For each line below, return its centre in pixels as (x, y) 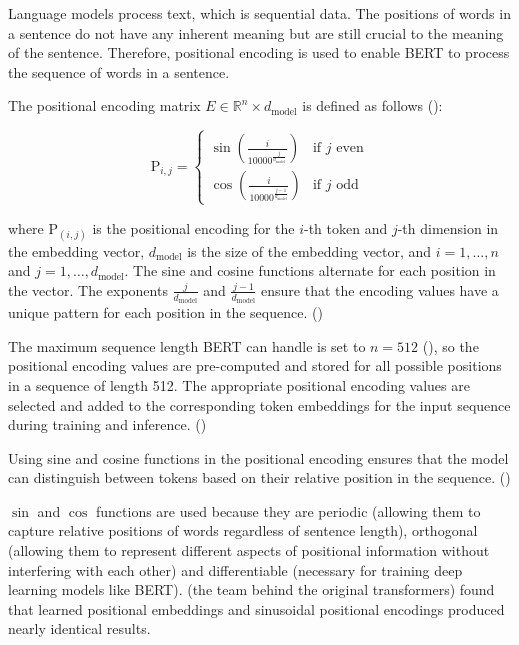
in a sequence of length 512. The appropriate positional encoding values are (239, 384)
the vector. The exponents (88, 289)
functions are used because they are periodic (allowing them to (288, 510)
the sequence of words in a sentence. (119, 71)
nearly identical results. (79, 628)
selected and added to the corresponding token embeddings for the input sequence (259, 404)
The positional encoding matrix (104, 105)
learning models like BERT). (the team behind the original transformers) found (251, 589)
